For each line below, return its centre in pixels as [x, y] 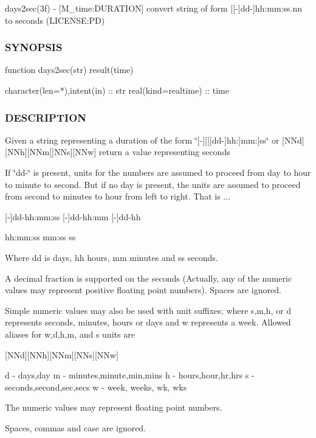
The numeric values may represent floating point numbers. [114, 407]
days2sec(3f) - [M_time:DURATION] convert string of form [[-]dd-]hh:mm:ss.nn [153, 8]
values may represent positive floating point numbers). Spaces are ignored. [143, 290]
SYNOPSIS [34, 47]
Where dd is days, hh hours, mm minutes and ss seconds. [112, 257]
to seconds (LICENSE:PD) [55, 20]
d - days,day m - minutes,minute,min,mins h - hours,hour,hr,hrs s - [130, 375]
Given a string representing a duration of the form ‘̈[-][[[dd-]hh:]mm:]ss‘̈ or [142, 140]
